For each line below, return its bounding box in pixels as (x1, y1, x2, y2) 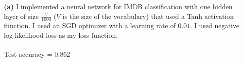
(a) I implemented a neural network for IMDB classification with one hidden (4, 1, 233, 11)
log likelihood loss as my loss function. (4, 30, 118, 40)
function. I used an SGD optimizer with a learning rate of (4, 20, 176, 31)
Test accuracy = (4, 49, 52, 59)
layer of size (4, 11, 39, 21)
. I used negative (190, 20, 239, 31)
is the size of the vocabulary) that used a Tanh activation (62, 11, 234, 21)
